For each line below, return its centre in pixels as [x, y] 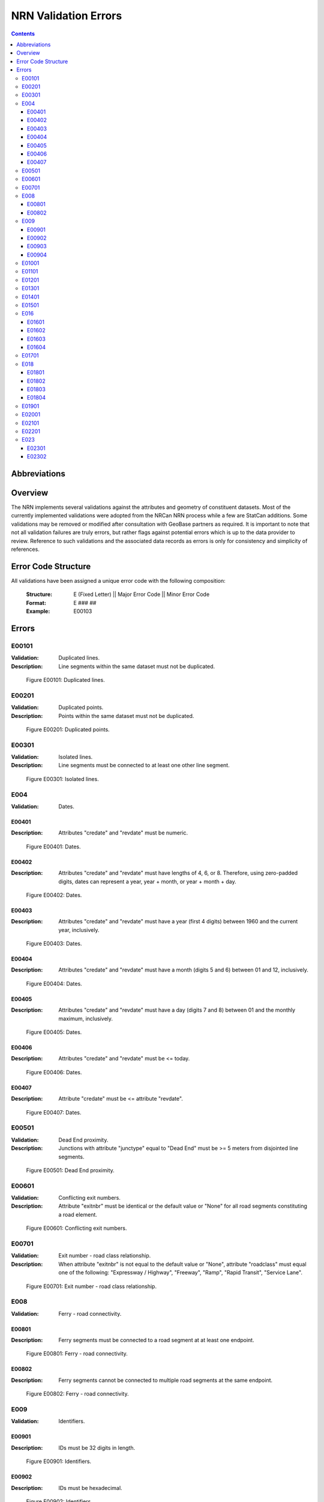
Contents [23, 34]
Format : [36, 603]
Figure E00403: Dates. [54, 944]
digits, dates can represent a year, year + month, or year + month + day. [147, 881]
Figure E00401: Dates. [53, 847]
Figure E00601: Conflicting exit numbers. [76, 1228]
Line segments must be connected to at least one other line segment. [144, 765]
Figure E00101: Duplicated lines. [65, 680]
